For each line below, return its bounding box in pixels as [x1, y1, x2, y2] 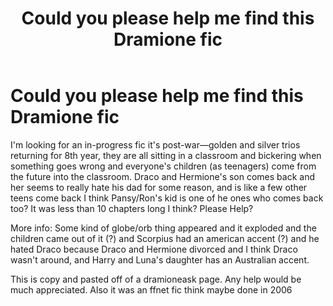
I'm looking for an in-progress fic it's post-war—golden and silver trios [10, 138, 301, 151]
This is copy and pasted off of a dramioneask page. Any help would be [10, 273, 302, 285]
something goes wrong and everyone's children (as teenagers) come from [10, 160, 317, 172]
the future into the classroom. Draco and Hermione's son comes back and [10, 170, 315, 182]
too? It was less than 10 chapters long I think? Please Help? [10, 202, 254, 214]
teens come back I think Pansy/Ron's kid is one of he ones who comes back [10, 192, 324, 204]
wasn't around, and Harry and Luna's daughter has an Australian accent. [10, 253, 310, 266]
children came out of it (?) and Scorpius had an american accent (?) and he [10, 232, 320, 244]
